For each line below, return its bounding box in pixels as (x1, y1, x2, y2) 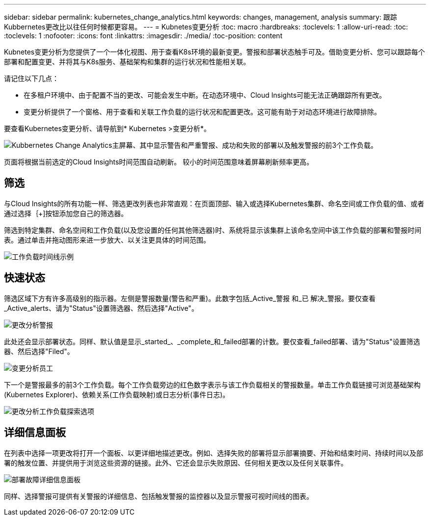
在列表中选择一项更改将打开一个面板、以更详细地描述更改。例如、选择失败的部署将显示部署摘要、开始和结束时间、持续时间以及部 (4, 448, 423, 457)
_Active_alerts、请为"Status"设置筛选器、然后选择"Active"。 (4, 303, 198, 312)
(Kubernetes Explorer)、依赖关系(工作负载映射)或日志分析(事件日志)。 (4, 390, 230, 399)
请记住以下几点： (4, 74, 59, 82)
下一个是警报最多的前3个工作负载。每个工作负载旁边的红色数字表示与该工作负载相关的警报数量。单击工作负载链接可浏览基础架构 (4, 380, 421, 389)
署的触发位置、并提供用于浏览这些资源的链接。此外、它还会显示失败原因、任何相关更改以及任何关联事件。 (4, 458, 348, 467)
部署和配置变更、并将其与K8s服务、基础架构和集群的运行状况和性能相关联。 (4, 57, 250, 66)
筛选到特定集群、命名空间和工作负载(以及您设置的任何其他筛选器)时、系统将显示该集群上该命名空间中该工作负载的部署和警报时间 (4, 225, 422, 234)
